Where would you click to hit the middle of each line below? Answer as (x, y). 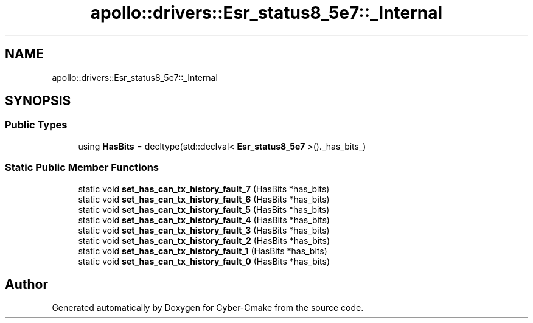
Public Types (36, 125)
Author (26, 284)
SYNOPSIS (38, 101)
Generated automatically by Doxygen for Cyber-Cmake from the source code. (208, 308)
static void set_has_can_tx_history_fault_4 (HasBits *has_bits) (204, 220)
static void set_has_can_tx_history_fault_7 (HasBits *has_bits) (204, 189)
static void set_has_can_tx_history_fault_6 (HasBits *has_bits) (204, 199)
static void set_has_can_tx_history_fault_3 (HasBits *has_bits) (204, 230)
